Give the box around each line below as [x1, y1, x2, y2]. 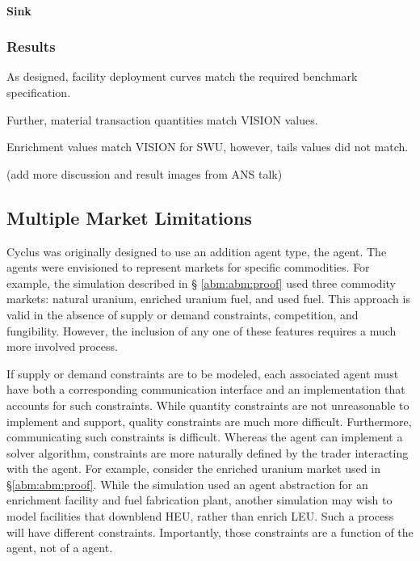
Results [6, 36, 56, 57]
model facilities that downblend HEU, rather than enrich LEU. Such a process [6, 508, 394, 525]
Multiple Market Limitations [6, 205, 252, 230]
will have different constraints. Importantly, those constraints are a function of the [6, 523, 414, 540]
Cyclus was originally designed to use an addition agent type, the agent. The [6, 243, 387, 259]
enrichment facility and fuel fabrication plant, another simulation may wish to [6, 491, 393, 508]
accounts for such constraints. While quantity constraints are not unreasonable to [6, 396, 409, 413]
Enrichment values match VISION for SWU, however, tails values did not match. [6, 138, 409, 155]
